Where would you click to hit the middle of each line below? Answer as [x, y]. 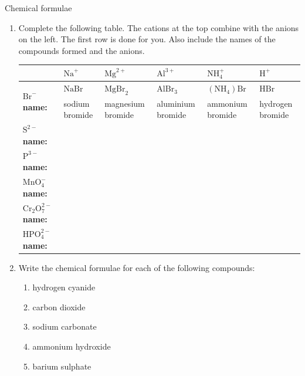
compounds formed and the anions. [82, 50]
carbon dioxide [59, 306]
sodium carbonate [65, 326]
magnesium [125, 103]
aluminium [176, 103]
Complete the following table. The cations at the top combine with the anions [159, 27]
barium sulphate [62, 366]
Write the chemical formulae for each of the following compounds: [137, 267]
